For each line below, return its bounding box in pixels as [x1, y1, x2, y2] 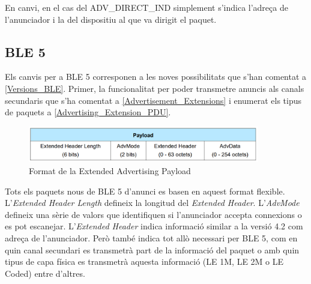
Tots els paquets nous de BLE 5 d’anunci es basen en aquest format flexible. [5, 184, 285, 197]
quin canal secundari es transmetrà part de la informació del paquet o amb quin [5, 243, 300, 256]
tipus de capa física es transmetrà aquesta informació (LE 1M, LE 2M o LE [5, 255, 284, 268]
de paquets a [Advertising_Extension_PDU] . [5, 106, 171, 118]
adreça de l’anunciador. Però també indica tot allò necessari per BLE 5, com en [5, 231, 298, 244]
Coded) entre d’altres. [5, 267, 85, 279]
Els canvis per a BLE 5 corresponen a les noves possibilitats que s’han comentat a [5, 70, 307, 83]
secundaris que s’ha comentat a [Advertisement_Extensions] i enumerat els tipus [5, 94, 302, 106]
